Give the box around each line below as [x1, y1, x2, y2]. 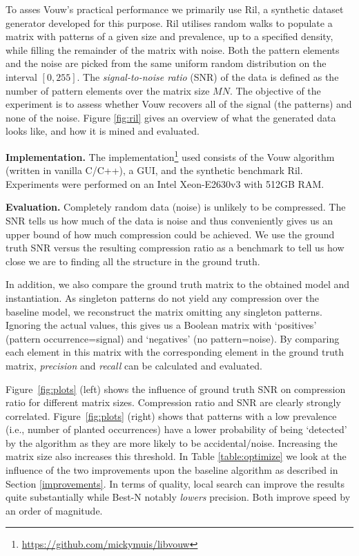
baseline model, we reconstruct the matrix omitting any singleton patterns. [6, 304, 322, 318]
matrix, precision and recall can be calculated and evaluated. [6, 358, 262, 372]
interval [6, 69, 37, 84]
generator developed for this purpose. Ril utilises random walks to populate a [6, 15, 333, 30]
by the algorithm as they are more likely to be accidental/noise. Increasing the [6, 435, 338, 450]
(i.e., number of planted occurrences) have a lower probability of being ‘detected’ [6, 422, 347, 437]
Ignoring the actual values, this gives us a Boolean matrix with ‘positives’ [6, 318, 317, 332]
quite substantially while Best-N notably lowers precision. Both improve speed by [6, 490, 351, 504]
